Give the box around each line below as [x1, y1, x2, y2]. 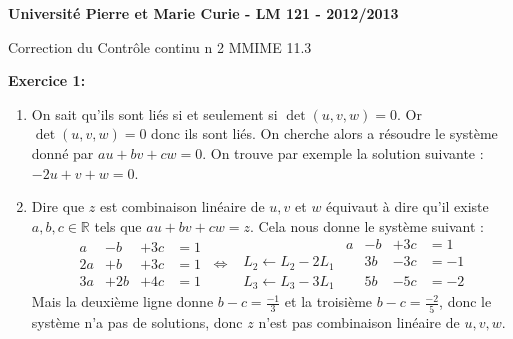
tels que [94, 215, 142, 236]
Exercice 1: [8, 70, 86, 91]
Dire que [31, 196, 85, 217]
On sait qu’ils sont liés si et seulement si [31, 103, 278, 124]
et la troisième [284, 291, 373, 312]
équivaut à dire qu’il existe [326, 196, 489, 217]
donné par [31, 142, 94, 163]
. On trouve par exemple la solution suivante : [202, 142, 484, 163]
